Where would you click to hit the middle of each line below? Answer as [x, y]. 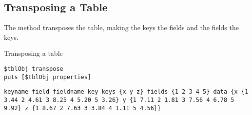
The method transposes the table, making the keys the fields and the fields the [121, 27]
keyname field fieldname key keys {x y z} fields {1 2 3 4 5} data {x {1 [126, 92]
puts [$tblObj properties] [48, 77]
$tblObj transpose [34, 69]
